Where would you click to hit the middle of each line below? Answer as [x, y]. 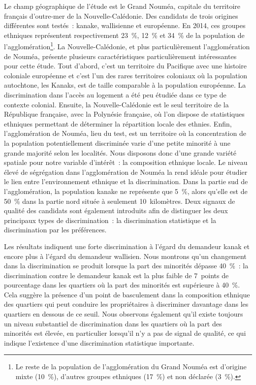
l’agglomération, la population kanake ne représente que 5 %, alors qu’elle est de [126, 191]
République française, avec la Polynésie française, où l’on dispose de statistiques [124, 114]
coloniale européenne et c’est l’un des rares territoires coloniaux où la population [126, 75]
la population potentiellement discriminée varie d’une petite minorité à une [117, 143]
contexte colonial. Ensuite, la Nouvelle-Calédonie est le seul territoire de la [116, 104]
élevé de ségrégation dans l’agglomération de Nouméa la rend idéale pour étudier [126, 172]
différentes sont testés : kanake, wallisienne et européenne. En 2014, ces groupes [125, 25]
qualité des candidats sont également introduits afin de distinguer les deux [116, 210]
